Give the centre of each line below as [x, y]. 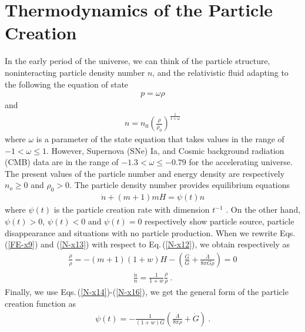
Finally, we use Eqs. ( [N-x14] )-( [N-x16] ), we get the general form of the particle [147, 292]
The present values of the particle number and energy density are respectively [145, 173]
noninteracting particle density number [75, 72]
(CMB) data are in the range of [62, 162]
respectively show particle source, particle [219, 221]
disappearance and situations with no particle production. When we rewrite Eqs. [150, 232]
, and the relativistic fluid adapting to [220, 72]
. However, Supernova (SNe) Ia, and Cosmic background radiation [165, 150]
